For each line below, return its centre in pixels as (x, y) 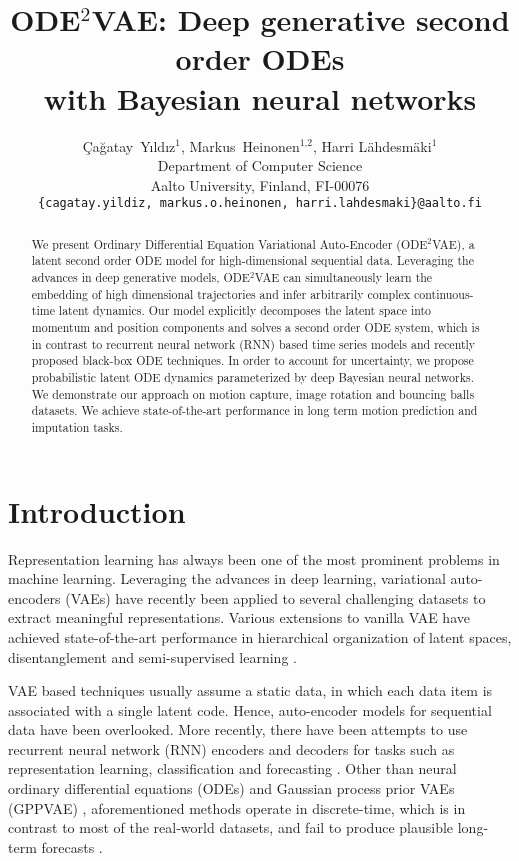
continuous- (443, 293)
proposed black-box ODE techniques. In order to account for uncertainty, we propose (252, 360)
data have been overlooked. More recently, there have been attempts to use (238, 729)
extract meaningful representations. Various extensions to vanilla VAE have (239, 617)
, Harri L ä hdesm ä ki (372, 145)
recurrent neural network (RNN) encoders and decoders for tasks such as (231, 748)
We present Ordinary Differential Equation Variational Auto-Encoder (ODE (229, 243)
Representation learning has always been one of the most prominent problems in (254, 558)
